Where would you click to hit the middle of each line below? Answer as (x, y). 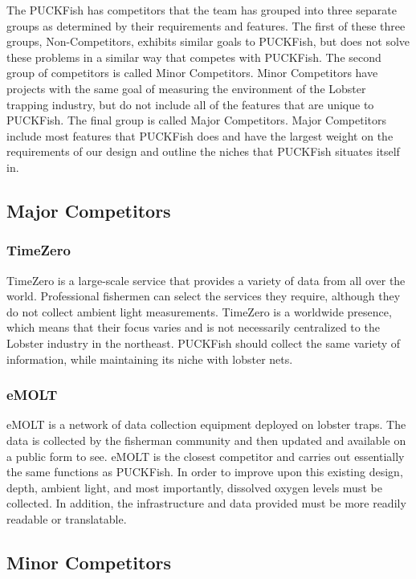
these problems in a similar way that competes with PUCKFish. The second (194, 57)
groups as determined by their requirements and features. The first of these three (206, 25)
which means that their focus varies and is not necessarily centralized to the (193, 327)
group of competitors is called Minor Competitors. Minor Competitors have (192, 73)
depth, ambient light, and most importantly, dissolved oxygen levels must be (194, 487)
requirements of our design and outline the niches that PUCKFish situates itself (203, 151)
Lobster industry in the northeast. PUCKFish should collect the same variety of (204, 343)
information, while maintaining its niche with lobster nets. (150, 359)
